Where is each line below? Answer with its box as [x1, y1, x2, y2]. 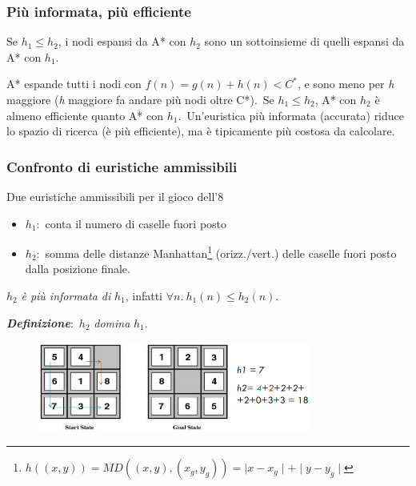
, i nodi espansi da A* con [58, 33, 186, 50]
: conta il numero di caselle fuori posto [36, 215, 227, 231]
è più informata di [21, 287, 111, 304]
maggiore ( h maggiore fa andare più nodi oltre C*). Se [6, 91, 274, 107]
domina [94, 314, 130, 331]
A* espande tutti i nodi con [6, 75, 142, 92]
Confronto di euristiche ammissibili [6, 156, 238, 176]
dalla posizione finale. [25, 260, 130, 277]
